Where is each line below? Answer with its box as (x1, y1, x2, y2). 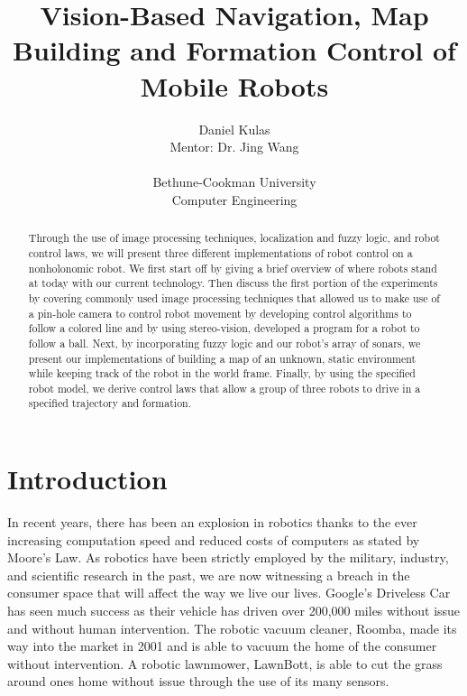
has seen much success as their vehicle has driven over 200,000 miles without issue (7, 601, 461, 620)
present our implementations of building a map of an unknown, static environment (28, 350, 417, 366)
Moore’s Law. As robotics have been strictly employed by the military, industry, (7, 548, 449, 567)
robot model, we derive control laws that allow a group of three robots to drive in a (28, 380, 421, 395)
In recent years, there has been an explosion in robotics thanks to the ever (7, 513, 417, 532)
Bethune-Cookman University (152, 172, 316, 191)
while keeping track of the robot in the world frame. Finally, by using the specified (28, 366, 416, 381)
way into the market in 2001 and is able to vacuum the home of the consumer (7, 636, 437, 655)
